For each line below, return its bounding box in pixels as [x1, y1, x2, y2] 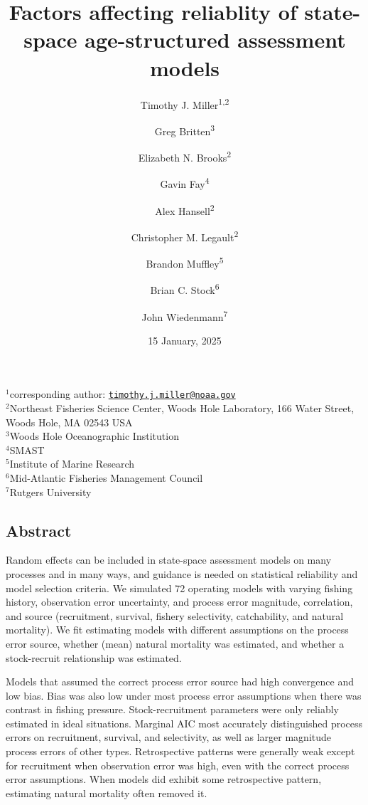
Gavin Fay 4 [160, 174, 210, 191]
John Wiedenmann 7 [141, 307, 228, 324]
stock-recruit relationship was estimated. [6, 650, 182, 665]
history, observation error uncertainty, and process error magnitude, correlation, [6, 594, 353, 609]
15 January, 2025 [148, 332, 222, 347]
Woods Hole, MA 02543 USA [6, 414, 133, 429]
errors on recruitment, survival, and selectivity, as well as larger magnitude [6, 730, 332, 745]
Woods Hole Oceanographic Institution [9, 428, 179, 443]
